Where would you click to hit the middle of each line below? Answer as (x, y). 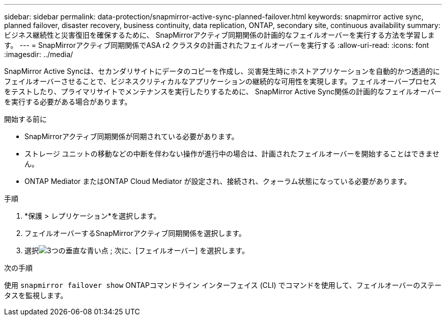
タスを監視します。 (36, 295)
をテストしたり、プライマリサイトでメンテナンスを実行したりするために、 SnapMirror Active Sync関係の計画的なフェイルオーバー (223, 91)
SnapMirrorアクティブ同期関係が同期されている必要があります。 (132, 136)
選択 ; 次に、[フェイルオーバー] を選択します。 (137, 250)
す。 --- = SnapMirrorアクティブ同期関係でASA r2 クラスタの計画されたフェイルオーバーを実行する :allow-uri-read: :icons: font (217, 45)
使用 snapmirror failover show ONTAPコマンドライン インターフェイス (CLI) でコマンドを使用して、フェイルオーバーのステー (223, 285)
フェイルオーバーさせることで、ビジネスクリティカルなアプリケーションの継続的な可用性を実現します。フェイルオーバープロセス (220, 81)
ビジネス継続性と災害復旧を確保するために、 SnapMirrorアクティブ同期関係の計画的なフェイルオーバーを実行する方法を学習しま (219, 35)
